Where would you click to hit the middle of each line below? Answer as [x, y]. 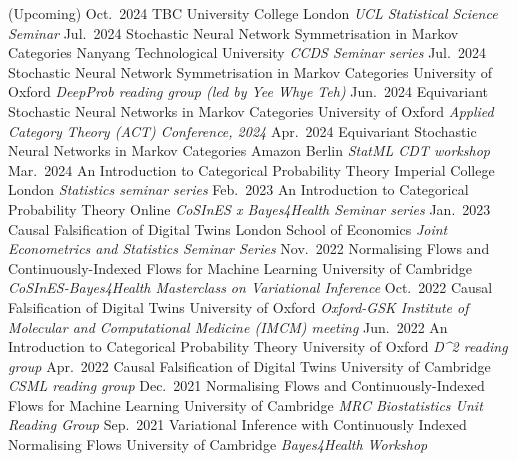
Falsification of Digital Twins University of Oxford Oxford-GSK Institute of [238, 306]
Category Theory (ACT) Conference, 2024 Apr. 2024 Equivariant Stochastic [242, 130]
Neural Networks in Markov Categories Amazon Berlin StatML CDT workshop [249, 150]
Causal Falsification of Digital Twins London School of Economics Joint [228, 228]
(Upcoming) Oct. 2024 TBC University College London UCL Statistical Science [253, 13]
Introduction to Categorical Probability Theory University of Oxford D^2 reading [258, 346]
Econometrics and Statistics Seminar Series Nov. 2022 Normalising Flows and [249, 248]
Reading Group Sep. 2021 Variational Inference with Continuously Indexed [237, 424]
